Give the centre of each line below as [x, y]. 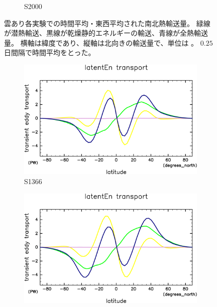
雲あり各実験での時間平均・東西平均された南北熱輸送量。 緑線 [107, 23]
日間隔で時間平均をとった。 [50, 52]
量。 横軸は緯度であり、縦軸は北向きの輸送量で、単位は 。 [101, 42]
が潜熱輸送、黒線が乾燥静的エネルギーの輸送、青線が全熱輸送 [106, 33]
